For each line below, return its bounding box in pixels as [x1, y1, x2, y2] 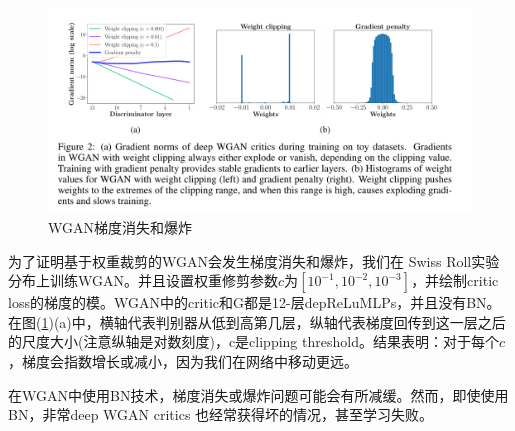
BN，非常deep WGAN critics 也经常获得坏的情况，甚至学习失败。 [8, 404, 434, 425]
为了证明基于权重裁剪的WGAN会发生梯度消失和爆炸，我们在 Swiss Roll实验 [8, 250, 500, 271]
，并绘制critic [411, 270, 499, 291]
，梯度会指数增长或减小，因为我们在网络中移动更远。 [8, 350, 358, 371]
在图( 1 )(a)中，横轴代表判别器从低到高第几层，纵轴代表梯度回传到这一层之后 [8, 311, 506, 332]
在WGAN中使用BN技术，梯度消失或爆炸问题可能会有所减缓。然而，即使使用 [8, 384, 509, 405]
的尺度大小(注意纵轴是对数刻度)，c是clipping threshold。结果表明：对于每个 [8, 331, 499, 352]
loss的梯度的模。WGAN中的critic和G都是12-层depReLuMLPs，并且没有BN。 [8, 292, 501, 313]
